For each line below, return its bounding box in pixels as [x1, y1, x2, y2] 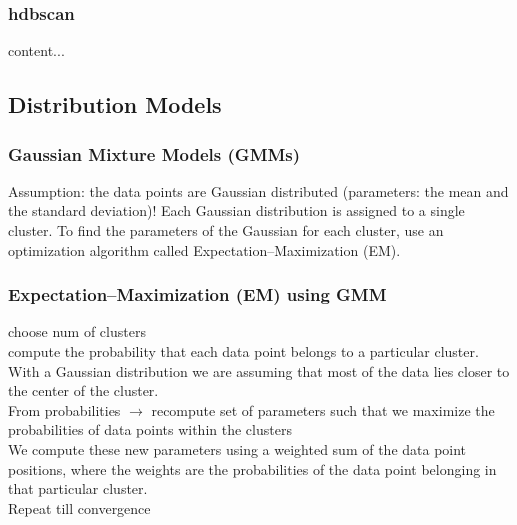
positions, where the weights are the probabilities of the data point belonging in [8, 458, 497, 479]
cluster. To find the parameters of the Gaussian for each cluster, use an [8, 220, 444, 240]
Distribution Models [8, 89, 222, 120]
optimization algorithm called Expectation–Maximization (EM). [8, 239, 401, 260]
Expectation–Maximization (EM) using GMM [8, 282, 387, 307]
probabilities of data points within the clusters [8, 419, 292, 440]
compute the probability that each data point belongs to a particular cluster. [8, 341, 479, 361]
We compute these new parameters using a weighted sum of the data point [8, 438, 467, 459]
